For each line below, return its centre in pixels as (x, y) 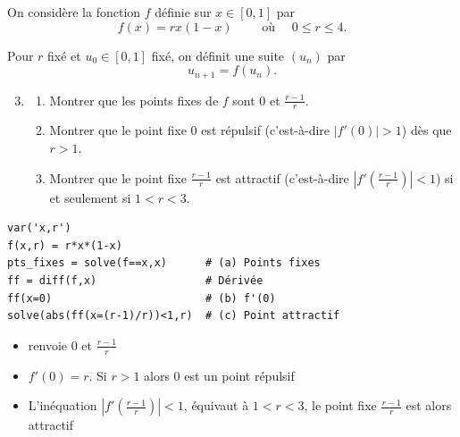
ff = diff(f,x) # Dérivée (135, 281)
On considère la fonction (74, 12)
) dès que (427, 130)
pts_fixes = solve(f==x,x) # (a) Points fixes (164, 263)
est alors (429, 405)
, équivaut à (216, 405)
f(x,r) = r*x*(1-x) (65, 245)
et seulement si (90, 197)
